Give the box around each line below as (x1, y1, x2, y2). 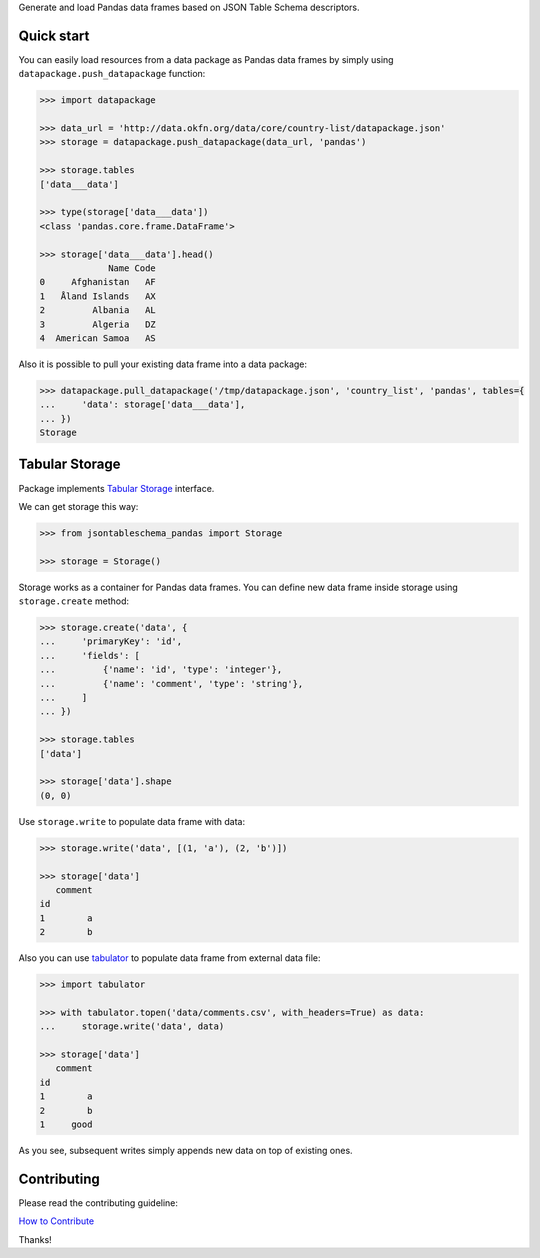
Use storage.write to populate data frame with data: (18, 815, 246, 827)
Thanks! (18, 1233, 52, 1245)
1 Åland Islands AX (39, 290, 157, 302)
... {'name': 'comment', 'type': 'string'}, (39, 678, 304, 689)
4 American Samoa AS (39, 332, 157, 344)
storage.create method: (18, 595, 130, 607)
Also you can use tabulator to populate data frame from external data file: (18, 952, 321, 964)
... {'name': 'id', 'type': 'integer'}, (39, 664, 283, 675)
